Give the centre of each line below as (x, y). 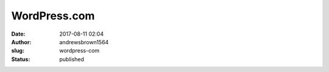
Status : (21, 59)
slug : (18, 51)
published (72, 59)
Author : (21, 42)
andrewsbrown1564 (84, 42)
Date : (18, 34)
